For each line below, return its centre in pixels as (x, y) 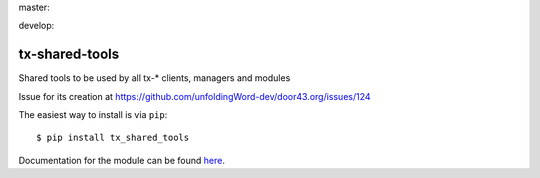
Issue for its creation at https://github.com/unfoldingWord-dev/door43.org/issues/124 (194, 96)
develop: (36, 26)
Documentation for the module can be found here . (121, 160)
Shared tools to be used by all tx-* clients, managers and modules (154, 78)
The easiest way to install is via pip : (93, 115)
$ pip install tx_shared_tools (113, 138)
